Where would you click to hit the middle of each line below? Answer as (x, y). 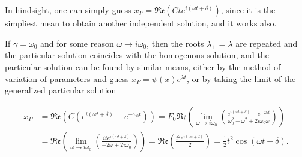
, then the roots (175, 43)
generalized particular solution (61, 90)
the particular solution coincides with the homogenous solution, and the (137, 55)
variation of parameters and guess (67, 78)
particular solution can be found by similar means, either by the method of (143, 66)
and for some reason (77, 43)
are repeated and (267, 43)
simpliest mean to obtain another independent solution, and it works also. (141, 23)
